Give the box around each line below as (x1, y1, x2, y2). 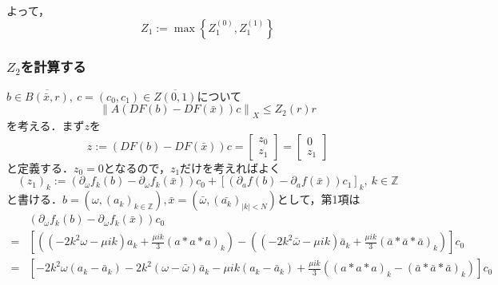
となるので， (103, 159, 170, 176)
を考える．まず (6, 117, 85, 134)
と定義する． (6, 159, 74, 176)
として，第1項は (277, 191, 361, 208)
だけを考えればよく (180, 159, 281, 176)
